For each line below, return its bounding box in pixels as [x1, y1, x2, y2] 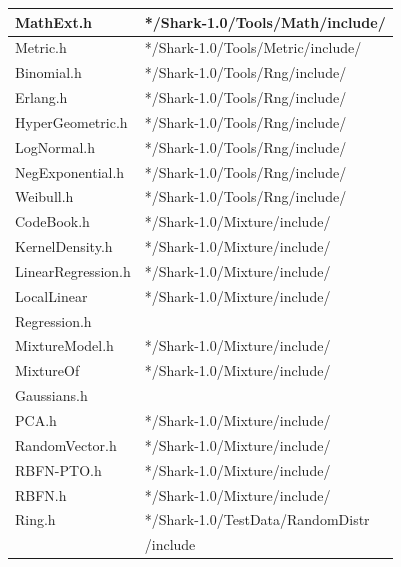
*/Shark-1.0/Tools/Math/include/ [144, 11, 386, 32]
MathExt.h [15, 11, 93, 32]
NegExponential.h [15, 161, 125, 182]
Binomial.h [15, 62, 82, 83]
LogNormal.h [15, 136, 95, 157]
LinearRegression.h [15, 260, 131, 281]
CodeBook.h [15, 211, 90, 232]
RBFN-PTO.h [15, 459, 102, 480]
